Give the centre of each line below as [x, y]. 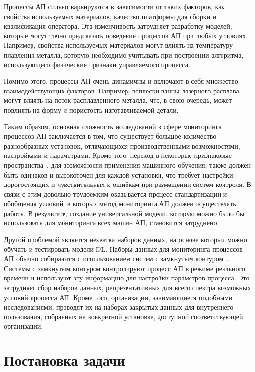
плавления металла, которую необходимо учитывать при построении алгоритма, [124, 54]
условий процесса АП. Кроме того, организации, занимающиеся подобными [118, 297]
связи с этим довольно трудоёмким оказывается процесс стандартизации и [116, 194]
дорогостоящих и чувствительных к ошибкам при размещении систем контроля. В [127, 184]
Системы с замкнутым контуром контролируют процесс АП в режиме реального [125, 268]
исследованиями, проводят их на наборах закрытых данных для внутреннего [119, 307]
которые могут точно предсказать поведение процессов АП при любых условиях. [126, 35]
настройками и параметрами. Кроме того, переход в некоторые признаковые [118, 155]
